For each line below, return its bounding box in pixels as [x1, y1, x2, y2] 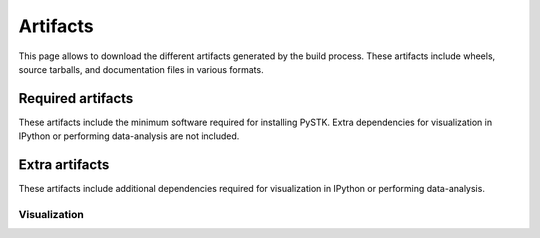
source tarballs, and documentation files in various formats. [18, 63, 264, 75]
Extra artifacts [18, 156, 110, 174]
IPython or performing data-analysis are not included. [18, 130, 240, 142]
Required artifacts [18, 90, 134, 107]
